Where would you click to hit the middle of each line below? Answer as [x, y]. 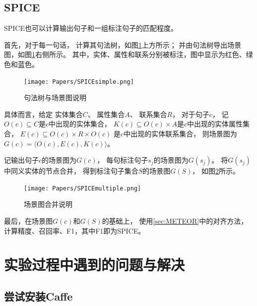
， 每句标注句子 [123, 160]
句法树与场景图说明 [55, 97]
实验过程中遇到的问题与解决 [95, 265]
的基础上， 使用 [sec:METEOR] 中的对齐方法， [175, 221]
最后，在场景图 [28, 221]
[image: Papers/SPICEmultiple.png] [83, 188]
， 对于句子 [191, 114]
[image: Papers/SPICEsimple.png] [79, 82]
